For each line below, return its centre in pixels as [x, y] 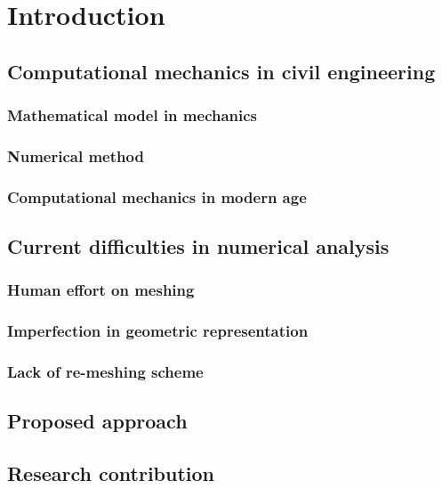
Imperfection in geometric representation [158, 331]
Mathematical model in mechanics [133, 115]
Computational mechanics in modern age [157, 196]
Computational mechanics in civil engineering [221, 71]
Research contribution [111, 473]
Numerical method [76, 155]
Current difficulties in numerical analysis [198, 246]
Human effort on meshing [101, 290]
